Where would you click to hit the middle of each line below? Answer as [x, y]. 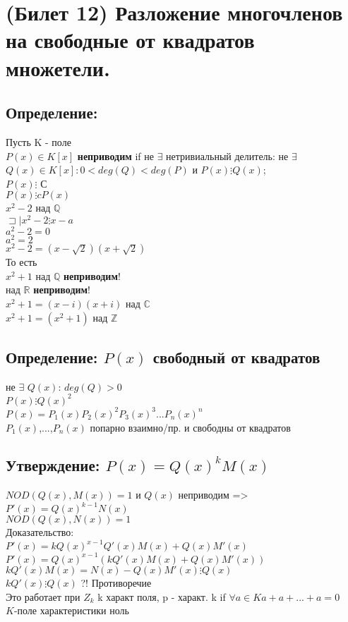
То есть [22, 262]
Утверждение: [53, 465]
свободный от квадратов [236, 357]
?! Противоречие [116, 582]
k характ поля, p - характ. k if [162, 596]
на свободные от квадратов [130, 40]
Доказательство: [40, 532]
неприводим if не [115, 155]
